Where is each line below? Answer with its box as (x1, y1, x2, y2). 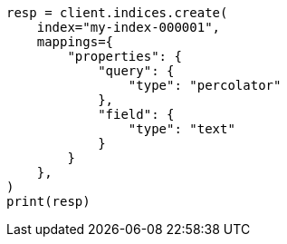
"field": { (98, 107, 175, 122)
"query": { (98, 63, 175, 78)
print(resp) (6, 194, 91, 209)
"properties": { (67, 49, 182, 63)
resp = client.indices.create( (6, 5, 228, 20)
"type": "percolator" (128, 78, 282, 93)
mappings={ (36, 34, 114, 49)
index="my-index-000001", (36, 20, 221, 34)
